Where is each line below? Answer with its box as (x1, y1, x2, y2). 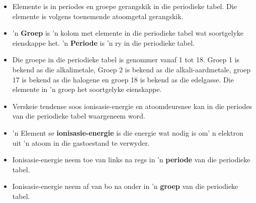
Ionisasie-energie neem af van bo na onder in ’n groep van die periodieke (12, 181, 238, 191)
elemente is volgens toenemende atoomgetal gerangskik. (12, 11, 184, 21)
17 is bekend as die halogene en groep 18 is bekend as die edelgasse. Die (12, 74, 234, 84)
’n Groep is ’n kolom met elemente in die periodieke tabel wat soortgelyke (12, 28, 244, 38)
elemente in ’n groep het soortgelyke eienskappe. (12, 84, 162, 94)
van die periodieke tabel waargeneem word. (12, 111, 145, 121)
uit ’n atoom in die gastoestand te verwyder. (12, 137, 150, 148)
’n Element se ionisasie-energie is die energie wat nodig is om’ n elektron (12, 127, 243, 138)
